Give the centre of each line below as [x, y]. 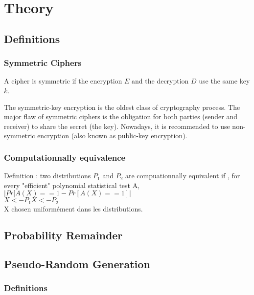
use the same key [224, 81]
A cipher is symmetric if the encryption [63, 81]
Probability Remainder [63, 235]
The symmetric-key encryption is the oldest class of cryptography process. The [122, 107]
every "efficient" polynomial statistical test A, [72, 185]
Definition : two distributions [47, 176]
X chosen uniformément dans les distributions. [73, 208]
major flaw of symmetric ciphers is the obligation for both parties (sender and [121, 116]
